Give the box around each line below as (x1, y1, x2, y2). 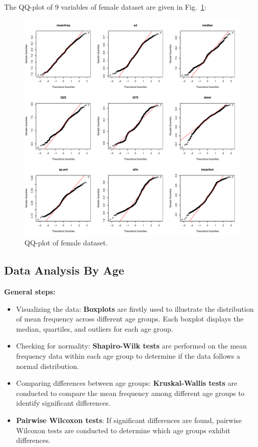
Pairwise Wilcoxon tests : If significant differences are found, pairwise (16, 414, 242, 425)
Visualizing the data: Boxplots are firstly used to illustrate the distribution (16, 303, 254, 314)
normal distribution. (16, 360, 79, 371)
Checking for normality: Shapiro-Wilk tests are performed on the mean (16, 340, 247, 351)
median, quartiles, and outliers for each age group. (16, 323, 173, 334)
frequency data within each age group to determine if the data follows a (16, 350, 241, 361)
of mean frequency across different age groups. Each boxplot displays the (16, 313, 244, 324)
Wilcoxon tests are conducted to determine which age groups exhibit (16, 425, 230, 435)
